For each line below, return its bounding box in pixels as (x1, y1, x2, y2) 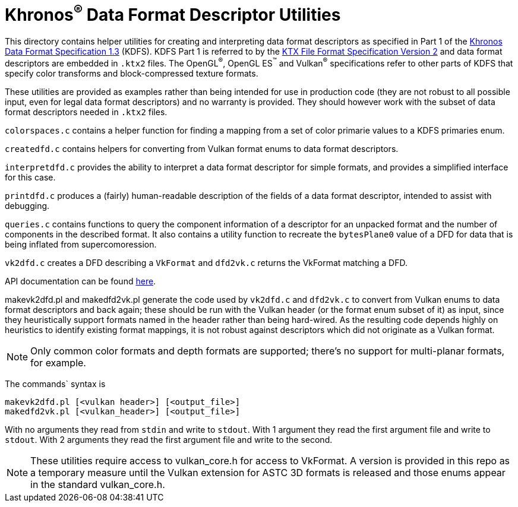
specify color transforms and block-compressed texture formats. (5, 68, 258, 78)
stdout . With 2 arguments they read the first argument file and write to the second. (5, 434, 333, 445)
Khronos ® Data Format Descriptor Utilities (5, 1, 341, 26)
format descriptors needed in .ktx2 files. (5, 106, 168, 117)
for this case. (5, 172, 56, 182)
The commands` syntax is (5, 378, 106, 389)
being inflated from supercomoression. (5, 239, 157, 249)
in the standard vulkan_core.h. (30, 478, 165, 490)
